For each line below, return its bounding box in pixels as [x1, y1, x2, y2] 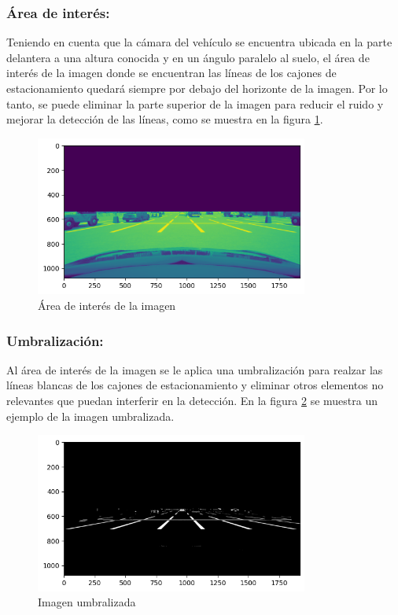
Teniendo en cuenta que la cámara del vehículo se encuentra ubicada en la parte [6, 34, 392, 50]
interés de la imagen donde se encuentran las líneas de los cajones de [6, 64, 337, 81]
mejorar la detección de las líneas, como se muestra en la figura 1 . [6, 111, 323, 127]
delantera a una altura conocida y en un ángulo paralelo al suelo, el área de [6, 49, 370, 65]
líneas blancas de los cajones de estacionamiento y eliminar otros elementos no [6, 377, 384, 393]
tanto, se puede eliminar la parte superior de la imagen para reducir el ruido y [6, 95, 384, 112]
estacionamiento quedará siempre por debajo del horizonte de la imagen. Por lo [6, 80, 388, 96]
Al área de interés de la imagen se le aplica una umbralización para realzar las [6, 361, 383, 377]
